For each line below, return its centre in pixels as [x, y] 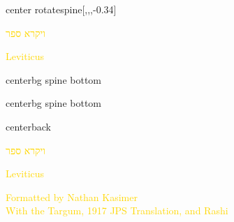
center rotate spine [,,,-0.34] [61, 9]
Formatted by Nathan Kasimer [72, 197]
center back [28, 126]
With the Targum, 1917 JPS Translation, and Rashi [117, 210]
